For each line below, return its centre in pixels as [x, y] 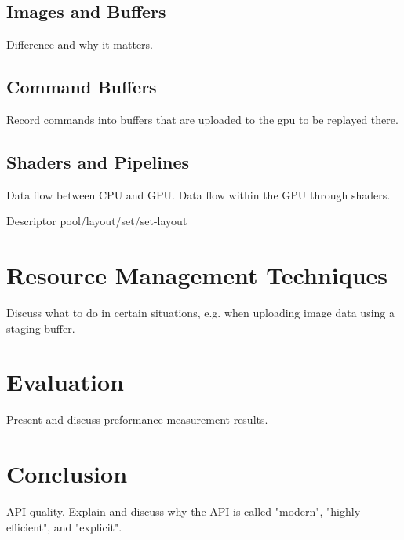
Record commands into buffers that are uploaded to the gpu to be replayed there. [202, 119]
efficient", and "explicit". [64, 526]
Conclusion [67, 474]
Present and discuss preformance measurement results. [137, 420]
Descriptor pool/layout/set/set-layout [97, 221]
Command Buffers [82, 87]
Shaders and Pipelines [98, 161]
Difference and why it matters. [80, 44]
